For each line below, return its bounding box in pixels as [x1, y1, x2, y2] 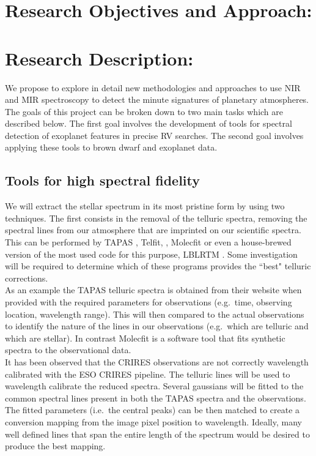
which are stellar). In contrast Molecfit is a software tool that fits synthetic [5, 331, 285, 344]
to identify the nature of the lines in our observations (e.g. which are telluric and [5, 320, 309, 332]
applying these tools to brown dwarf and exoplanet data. [5, 141, 218, 154]
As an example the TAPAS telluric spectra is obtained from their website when [5, 283, 302, 296]
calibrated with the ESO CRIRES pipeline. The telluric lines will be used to [5, 367, 290, 380]
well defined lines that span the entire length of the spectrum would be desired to [5, 427, 310, 440]
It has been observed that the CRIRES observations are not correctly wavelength [5, 355, 309, 368]
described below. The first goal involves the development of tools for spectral [5, 117, 292, 130]
